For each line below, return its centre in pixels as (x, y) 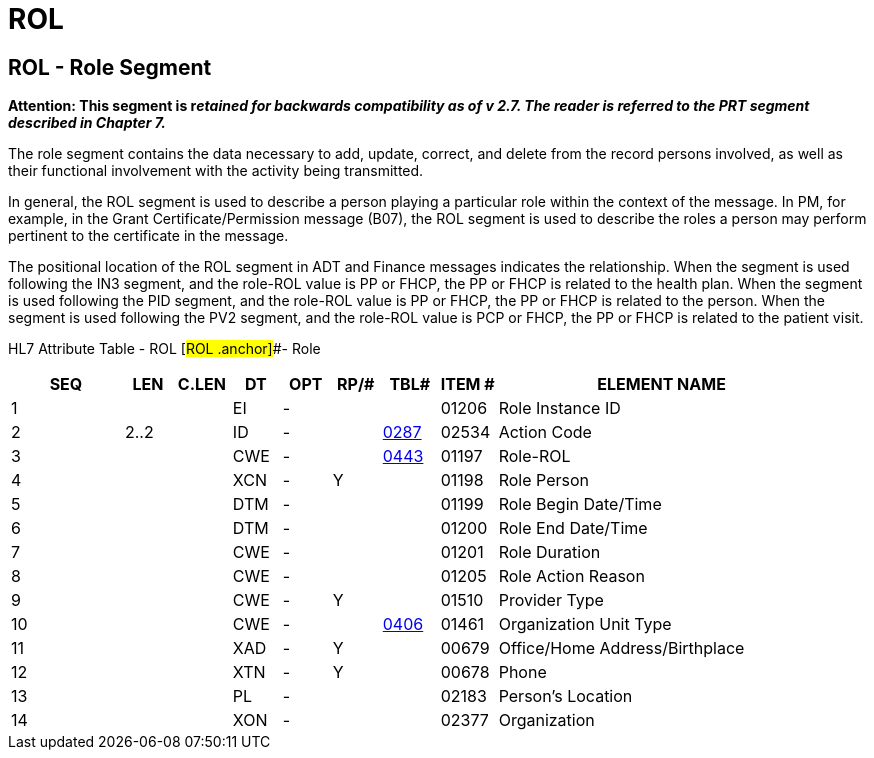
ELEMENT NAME (661, 384)
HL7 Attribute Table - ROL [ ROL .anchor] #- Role (164, 349)
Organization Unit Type (585, 624)
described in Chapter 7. (87, 123)
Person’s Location (565, 696)
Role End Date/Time (573, 528)
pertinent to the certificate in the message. (148, 236)
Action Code (545, 432)
